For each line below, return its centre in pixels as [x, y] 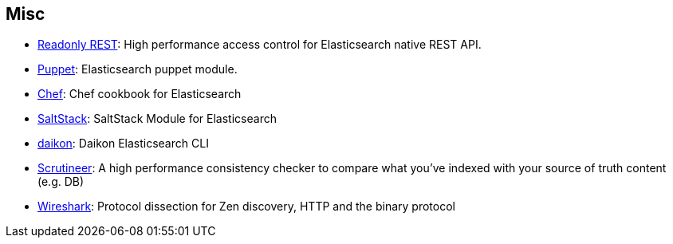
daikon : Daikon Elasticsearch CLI [123, 144]
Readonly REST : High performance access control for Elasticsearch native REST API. [260, 45]
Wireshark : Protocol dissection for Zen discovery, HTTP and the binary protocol [246, 207]
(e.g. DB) [61, 182]
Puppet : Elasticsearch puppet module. [138, 69]
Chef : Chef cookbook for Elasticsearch [140, 94]
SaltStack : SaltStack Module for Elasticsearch [157, 119]
